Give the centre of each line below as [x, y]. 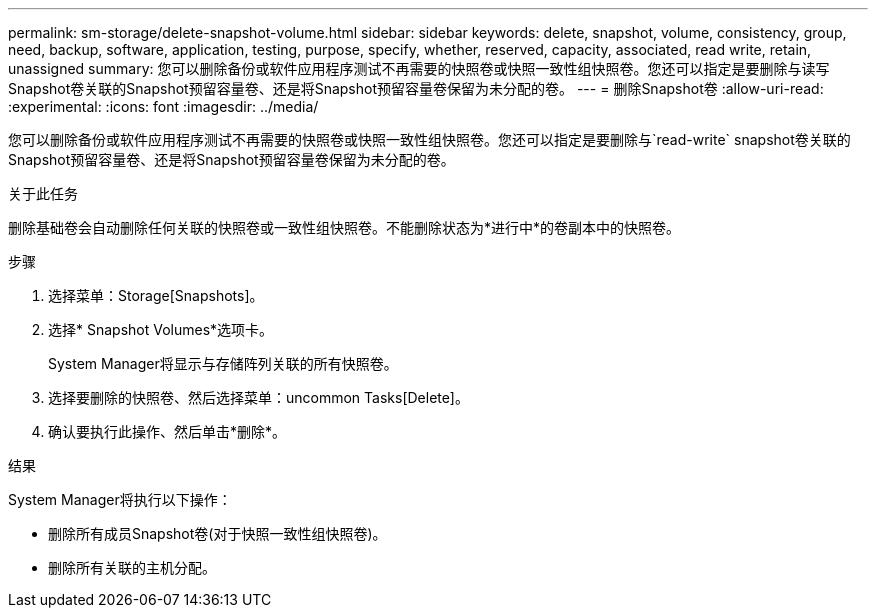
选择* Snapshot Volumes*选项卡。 [161, 329]
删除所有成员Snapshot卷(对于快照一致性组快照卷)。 [217, 533]
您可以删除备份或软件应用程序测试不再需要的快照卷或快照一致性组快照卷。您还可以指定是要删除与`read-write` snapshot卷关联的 [429, 139]
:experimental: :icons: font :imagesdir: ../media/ [163, 106]
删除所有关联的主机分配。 [132, 567]
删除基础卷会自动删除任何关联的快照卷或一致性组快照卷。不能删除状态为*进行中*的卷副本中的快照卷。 [344, 227]
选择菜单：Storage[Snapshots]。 [156, 295]
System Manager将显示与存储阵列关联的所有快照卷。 [223, 363]
